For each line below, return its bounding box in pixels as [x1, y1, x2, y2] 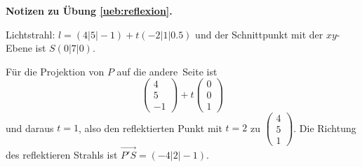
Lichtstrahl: [6, 27, 55, 41]
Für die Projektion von [6, 64, 105, 78]
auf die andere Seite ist [116, 64, 217, 78]
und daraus [6, 120, 54, 135]
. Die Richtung [293, 120, 356, 135]
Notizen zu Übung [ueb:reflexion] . [6, 3, 173, 17]
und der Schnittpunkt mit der [195, 27, 323, 41]
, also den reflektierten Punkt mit [78, 120, 222, 135]
